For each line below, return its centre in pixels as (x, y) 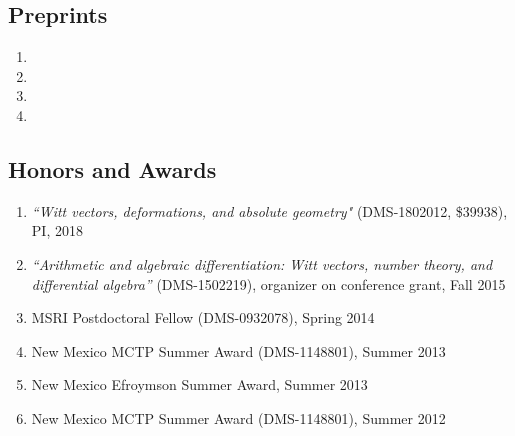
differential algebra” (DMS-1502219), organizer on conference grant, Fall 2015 (268, 283)
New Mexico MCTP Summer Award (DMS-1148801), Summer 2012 (238, 417)
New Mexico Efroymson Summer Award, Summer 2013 (199, 384)
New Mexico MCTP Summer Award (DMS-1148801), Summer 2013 (238, 350)
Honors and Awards (112, 168)
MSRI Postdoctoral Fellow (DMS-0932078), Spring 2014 (203, 317)
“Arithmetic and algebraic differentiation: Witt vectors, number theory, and (262, 263)
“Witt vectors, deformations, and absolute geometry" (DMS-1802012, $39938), (269, 210)
